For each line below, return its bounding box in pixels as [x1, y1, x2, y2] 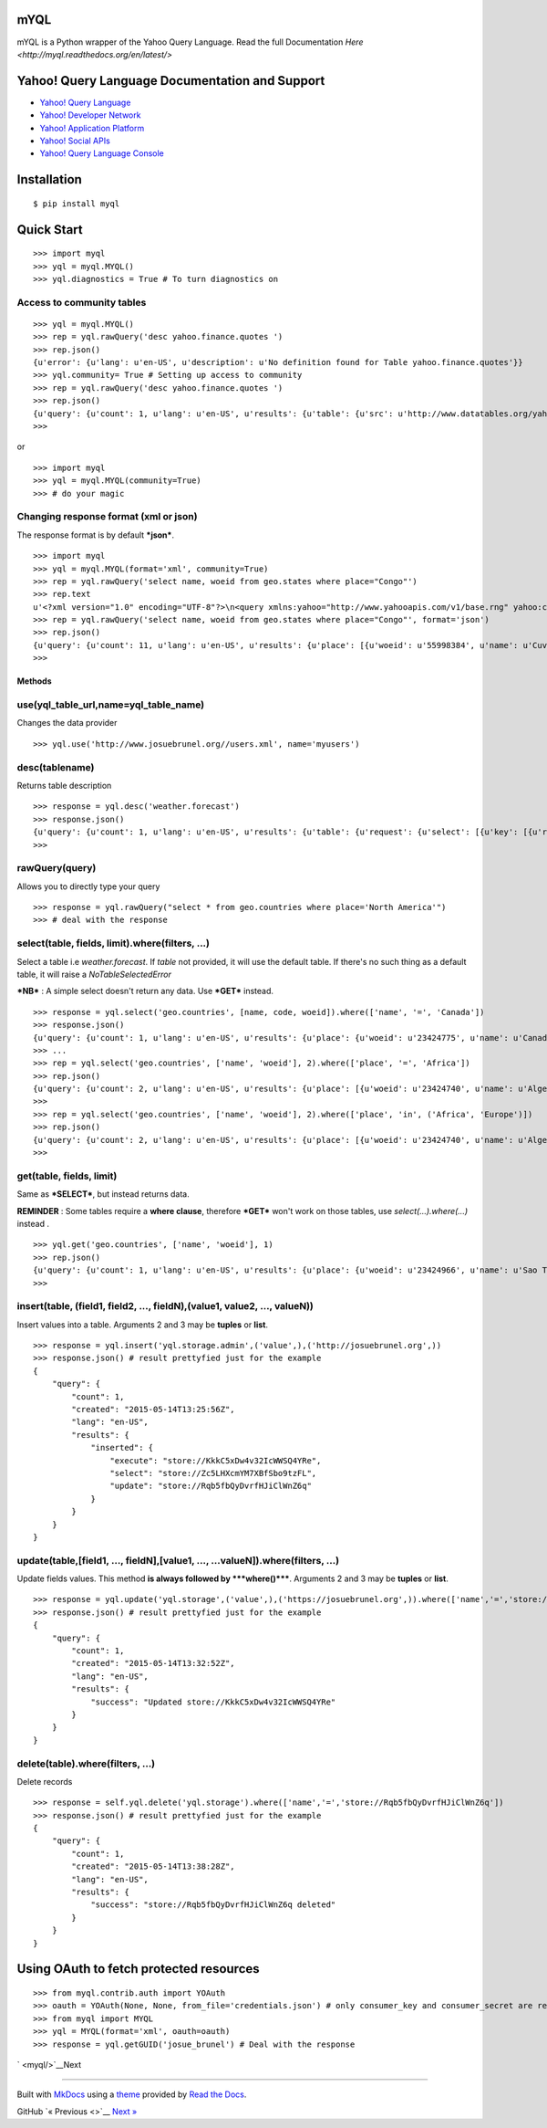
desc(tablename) [16, 760, 95, 773]
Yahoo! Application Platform [39, 122, 145, 133]
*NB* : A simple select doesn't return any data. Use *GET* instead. [16, 986, 273, 997]
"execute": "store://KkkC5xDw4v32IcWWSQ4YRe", [109, 1455, 322, 1465]
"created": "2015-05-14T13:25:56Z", [71, 1404, 236, 1414]
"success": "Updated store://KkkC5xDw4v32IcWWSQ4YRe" [90, 1696, 336, 1707]
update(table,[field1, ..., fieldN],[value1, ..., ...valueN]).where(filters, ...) [16, 1554, 340, 1567]
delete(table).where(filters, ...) [16, 1757, 156, 1770]
